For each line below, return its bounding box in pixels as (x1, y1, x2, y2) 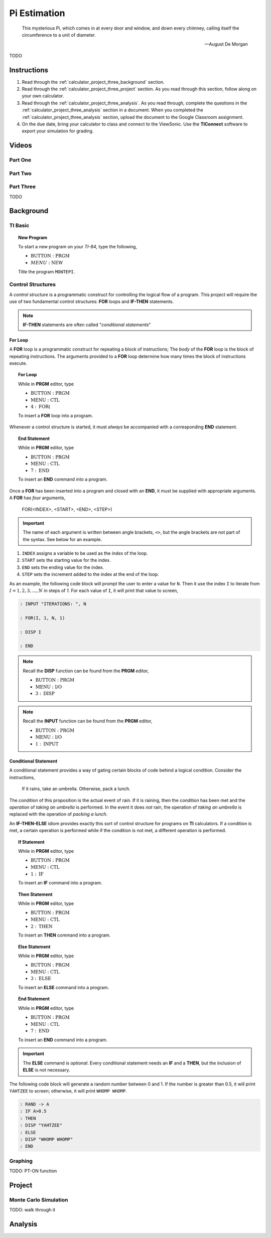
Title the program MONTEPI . (18, 268, 75, 274)
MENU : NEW (31, 260, 63, 265)
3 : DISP (35, 691, 55, 697)
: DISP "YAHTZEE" (20, 1123, 63, 1128)
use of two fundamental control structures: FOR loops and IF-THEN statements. (9, 298, 174, 304)
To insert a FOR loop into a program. (18, 413, 93, 419)
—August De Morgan (204, 41, 248, 47)
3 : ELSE (31, 976, 51, 982)
